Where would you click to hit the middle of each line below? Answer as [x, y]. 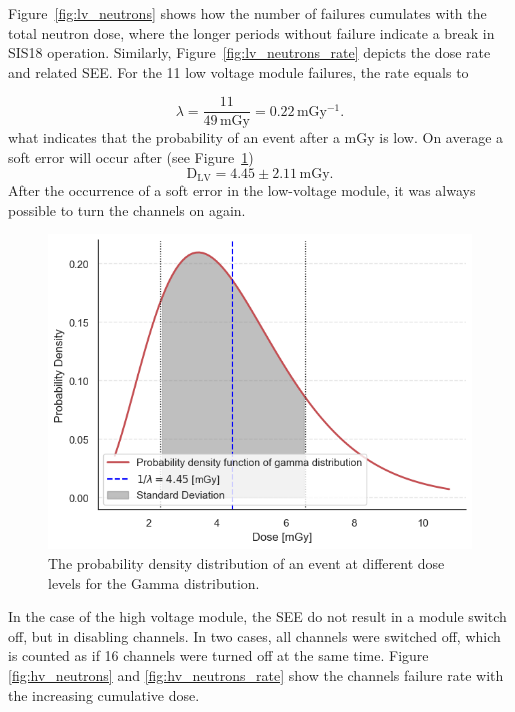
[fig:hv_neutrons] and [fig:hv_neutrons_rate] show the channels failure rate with [256, 674]
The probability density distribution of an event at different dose [246, 562]
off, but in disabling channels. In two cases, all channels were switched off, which [254, 635]
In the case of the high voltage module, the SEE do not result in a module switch [257, 616]
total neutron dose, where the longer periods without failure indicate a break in [251, 32]
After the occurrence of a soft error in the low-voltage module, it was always [242, 190]
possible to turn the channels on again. [127, 209]
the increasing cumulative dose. [104, 694]
